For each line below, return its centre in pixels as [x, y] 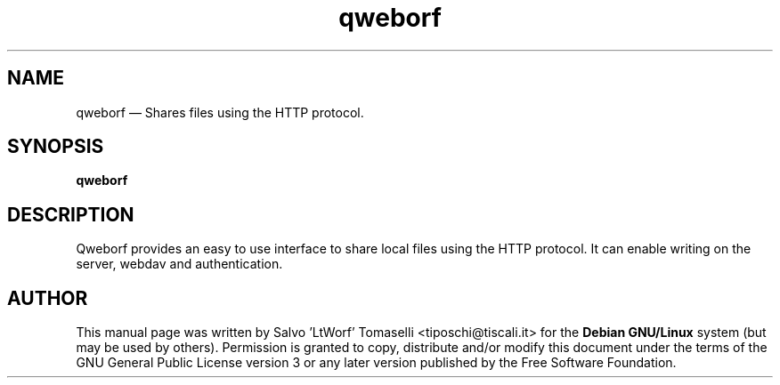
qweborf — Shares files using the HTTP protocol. [220, 112]
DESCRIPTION [71, 214]
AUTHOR [48, 298]
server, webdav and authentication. [179, 264]
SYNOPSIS [56, 147]
